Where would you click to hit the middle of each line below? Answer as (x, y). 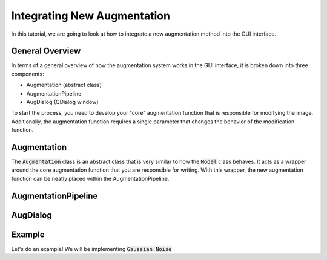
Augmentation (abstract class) (64, 85)
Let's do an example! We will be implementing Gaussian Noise (91, 249)
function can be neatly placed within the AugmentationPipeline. (90, 178)
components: (28, 74)
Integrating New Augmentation (91, 16)
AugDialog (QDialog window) (63, 102)
